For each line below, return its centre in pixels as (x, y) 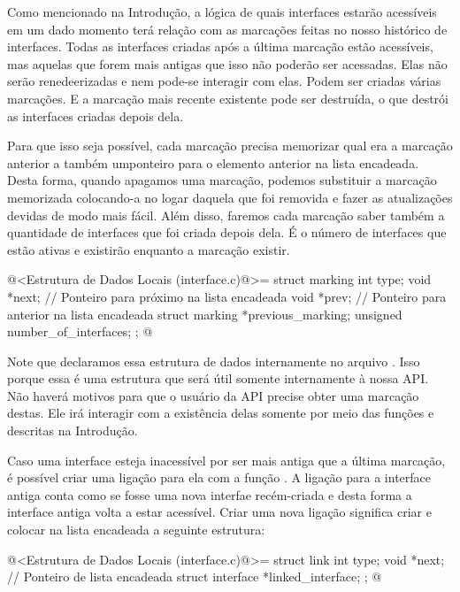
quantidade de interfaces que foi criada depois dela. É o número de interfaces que (227, 232)
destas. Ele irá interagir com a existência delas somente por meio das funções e (221, 413)
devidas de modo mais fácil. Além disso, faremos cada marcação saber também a (226, 215)
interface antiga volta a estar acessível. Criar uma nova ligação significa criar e (219, 512)
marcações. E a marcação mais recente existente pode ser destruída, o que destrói (228, 98)
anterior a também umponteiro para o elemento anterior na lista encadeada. (213, 162)
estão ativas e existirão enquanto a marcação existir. (149, 249)
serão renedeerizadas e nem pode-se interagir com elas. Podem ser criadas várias (224, 81)
